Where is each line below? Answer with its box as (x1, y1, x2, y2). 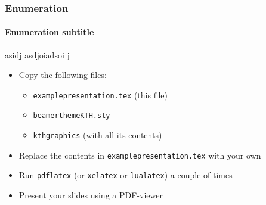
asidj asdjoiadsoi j (5, 48, 70, 61)
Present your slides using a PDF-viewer (18, 189, 163, 201)
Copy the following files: (18, 69, 107, 81)
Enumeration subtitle (5, 26, 94, 38)
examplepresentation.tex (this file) (33, 88, 168, 101)
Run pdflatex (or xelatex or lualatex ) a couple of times (18, 169, 233, 181)
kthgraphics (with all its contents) (33, 129, 162, 141)
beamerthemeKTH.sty (33, 111, 110, 120)
